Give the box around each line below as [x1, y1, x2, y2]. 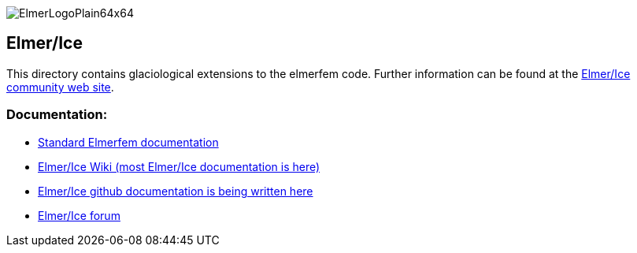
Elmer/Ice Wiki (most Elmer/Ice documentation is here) [38, 159, 320, 173]
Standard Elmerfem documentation [38, 135, 219, 149]
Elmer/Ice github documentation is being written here [38, 184, 313, 198]
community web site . [6, 80, 114, 94]
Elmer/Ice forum [38, 208, 120, 222]
